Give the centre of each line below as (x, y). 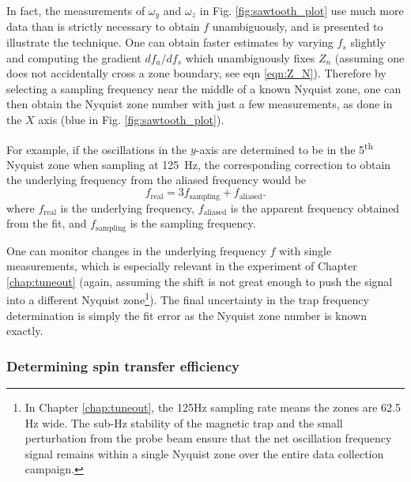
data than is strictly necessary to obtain (103, 26)
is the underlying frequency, (127, 207)
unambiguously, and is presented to (298, 26)
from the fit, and (47, 223)
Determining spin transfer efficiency (123, 365)
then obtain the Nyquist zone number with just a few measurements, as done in (200, 104)
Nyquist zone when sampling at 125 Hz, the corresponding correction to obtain (199, 164)
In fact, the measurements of (76, 10)
